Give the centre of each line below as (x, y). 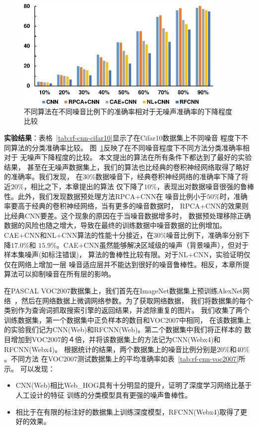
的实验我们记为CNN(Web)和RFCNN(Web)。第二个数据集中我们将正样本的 (123, 329)
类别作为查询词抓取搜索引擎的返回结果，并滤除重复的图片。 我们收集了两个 (127, 310)
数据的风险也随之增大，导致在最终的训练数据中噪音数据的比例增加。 (115, 225)
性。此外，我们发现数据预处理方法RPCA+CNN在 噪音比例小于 (106, 196)
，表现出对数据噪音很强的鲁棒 (206, 186)
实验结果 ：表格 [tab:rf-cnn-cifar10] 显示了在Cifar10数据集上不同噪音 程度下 (123, 138)
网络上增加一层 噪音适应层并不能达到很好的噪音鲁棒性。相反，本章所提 (133, 264)
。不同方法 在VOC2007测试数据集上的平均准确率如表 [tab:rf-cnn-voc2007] (121, 359)
